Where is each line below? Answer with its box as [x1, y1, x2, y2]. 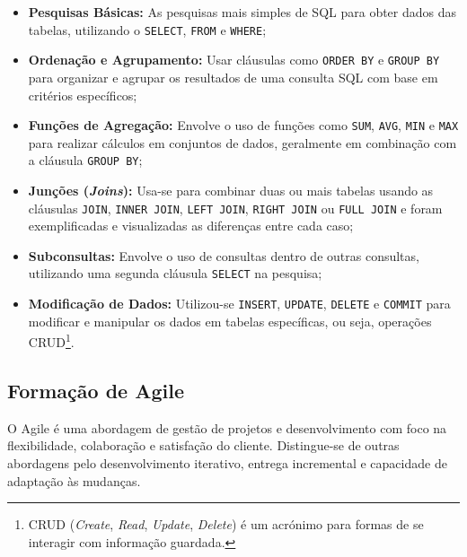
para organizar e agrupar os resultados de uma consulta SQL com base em [28, 67, 438, 86]
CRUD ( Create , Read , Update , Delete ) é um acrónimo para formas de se [28, 515, 424, 534]
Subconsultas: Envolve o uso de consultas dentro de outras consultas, [28, 246, 419, 265]
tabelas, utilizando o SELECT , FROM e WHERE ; [28, 20, 267, 39]
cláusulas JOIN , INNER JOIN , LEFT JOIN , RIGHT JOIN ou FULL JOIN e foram [28, 198, 443, 217]
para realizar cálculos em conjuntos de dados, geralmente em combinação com [28, 133, 457, 152]
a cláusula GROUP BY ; [28, 151, 143, 170]
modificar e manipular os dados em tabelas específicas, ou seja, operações [28, 311, 432, 330]
